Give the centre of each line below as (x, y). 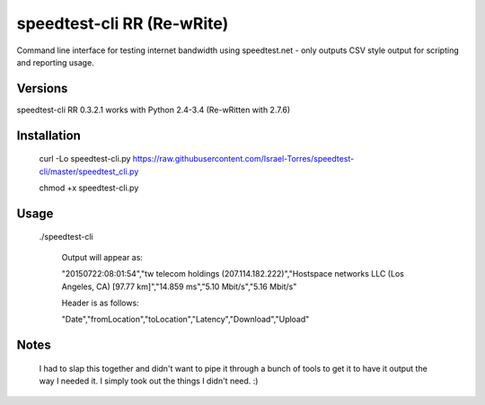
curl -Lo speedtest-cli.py (85, 159)
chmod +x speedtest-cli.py (89, 188)
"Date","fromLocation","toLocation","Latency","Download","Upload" (185, 320)
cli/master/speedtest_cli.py (89, 172)
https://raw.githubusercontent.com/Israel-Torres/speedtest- (243, 159)
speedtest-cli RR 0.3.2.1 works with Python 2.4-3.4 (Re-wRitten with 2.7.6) (154, 110)
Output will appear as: (102, 257)
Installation (48, 135)
